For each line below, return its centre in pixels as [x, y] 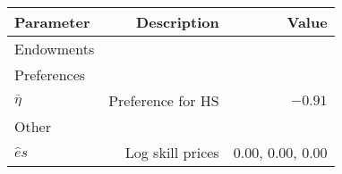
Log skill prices [172, 152]
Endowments [55, 49]
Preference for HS [164, 100]
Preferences [50, 75]
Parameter [52, 22]
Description [178, 22]
